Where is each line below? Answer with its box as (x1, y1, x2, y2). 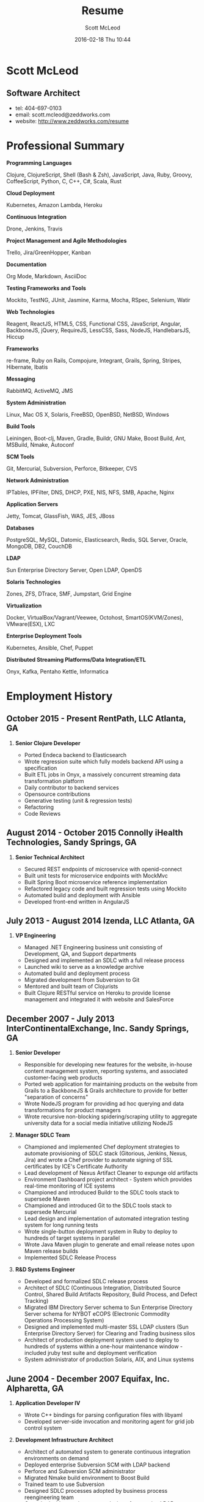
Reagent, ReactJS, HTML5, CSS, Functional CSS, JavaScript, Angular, (6, 320, 182, 327)
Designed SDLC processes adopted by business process (24, 1487, 168, 1494)
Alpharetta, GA (6, 1383, 64, 1394)
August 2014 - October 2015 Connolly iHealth (6, 828, 183, 838)
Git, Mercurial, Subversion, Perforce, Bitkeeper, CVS (6, 465, 137, 472)
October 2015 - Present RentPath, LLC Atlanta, (6, 713, 186, 724)
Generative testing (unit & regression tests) (24, 797, 133, 804)
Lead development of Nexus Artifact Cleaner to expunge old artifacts (24, 1169, 199, 1177)
